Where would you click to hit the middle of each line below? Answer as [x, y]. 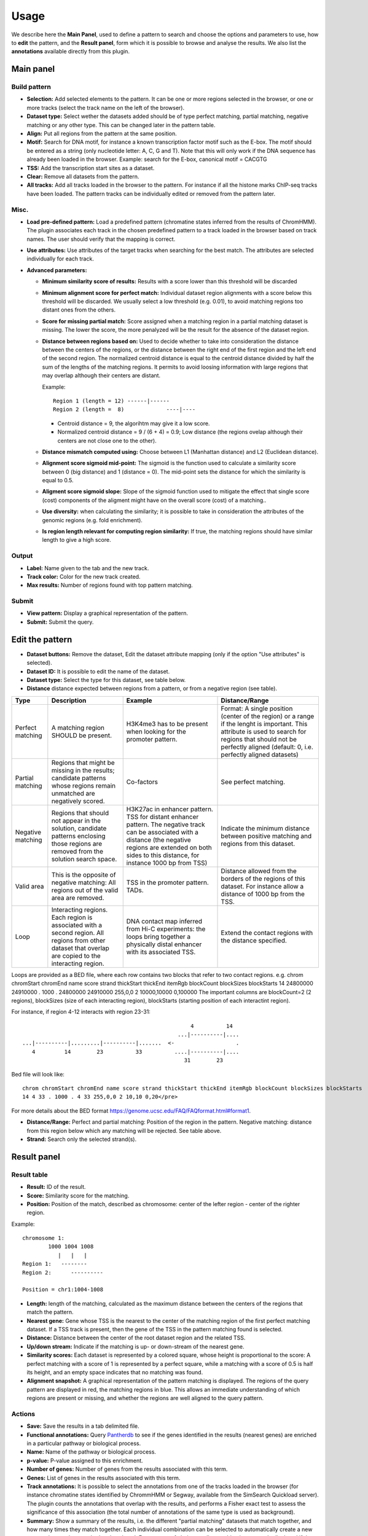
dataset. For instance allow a [262, 886]
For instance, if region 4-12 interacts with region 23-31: [81, 1012]
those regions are [77, 844]
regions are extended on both [169, 847]
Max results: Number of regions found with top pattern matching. [110, 585]
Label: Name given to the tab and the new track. [88, 568]
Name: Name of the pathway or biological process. [92, 1452]
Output [22, 556]
